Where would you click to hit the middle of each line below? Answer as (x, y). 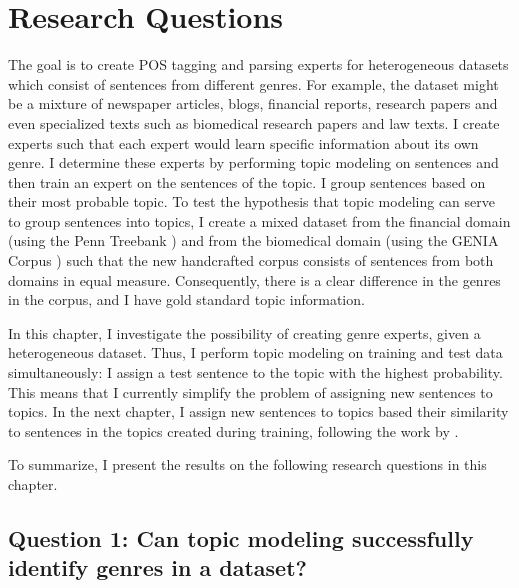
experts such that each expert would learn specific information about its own (243, 142)
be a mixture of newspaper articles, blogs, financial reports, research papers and (253, 103)
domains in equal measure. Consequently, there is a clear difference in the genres (254, 279)
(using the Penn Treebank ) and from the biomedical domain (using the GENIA (253, 240)
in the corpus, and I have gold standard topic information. (186, 299)
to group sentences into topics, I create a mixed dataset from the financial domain (259, 220)
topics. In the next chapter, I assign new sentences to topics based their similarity (258, 411)
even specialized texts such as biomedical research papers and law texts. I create (254, 122)
